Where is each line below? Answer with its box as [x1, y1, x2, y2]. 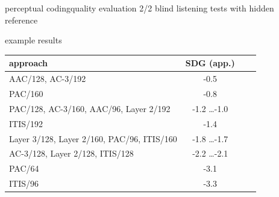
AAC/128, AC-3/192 [9, 72, 86, 85]
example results [5, 34, 62, 46]
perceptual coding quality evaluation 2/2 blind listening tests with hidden [5, 2, 274, 14]
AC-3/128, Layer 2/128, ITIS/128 [9, 147, 134, 160]
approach [9, 57, 48, 69]
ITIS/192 [9, 117, 43, 130]
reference [5, 13, 38, 26]
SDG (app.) [185, 57, 235, 69]
